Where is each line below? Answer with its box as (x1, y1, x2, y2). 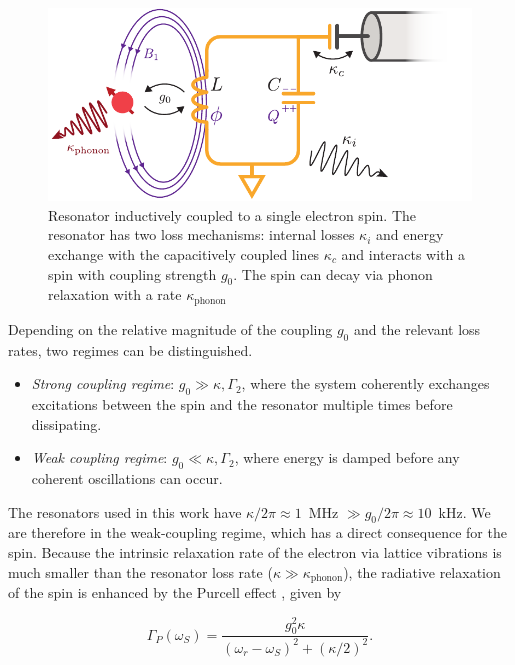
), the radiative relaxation (343, 561, 501, 582)
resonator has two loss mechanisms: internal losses (48, 224, 355, 245)
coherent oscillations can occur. (31, 467, 223, 488)
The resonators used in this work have (8, 501, 242, 522)
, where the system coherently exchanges (241, 373, 490, 394)
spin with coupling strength (48, 263, 217, 284)
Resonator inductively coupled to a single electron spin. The (48, 204, 417, 225)
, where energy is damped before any (234, 447, 460, 468)
